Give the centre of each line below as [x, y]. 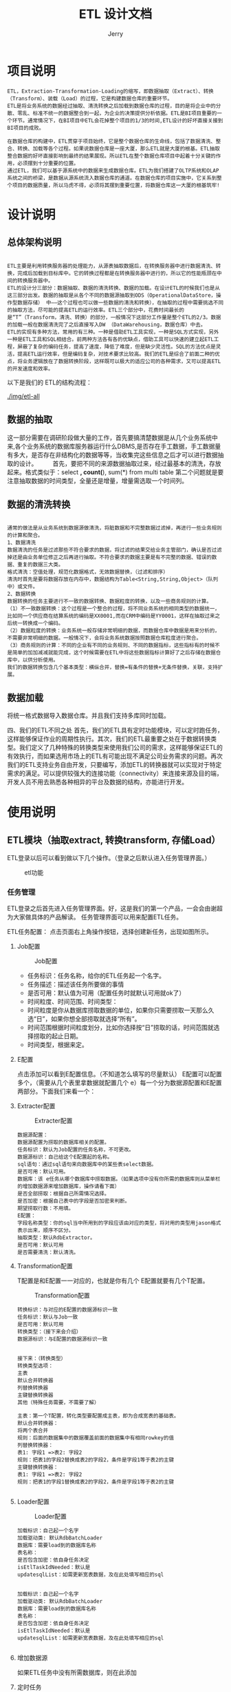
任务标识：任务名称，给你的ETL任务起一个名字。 [96, 976]
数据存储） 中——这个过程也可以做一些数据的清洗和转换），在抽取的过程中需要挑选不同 [120, 302]
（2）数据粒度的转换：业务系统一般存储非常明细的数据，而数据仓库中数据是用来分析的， [113, 631]
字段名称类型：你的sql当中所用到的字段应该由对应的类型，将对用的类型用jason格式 [119, 1223]
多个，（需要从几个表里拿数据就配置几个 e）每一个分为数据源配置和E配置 [119, 1083]
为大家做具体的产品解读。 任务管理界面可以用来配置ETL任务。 [95, 917]
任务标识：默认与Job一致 [47, 1317]
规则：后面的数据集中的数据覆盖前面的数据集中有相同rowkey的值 [95, 1438]
